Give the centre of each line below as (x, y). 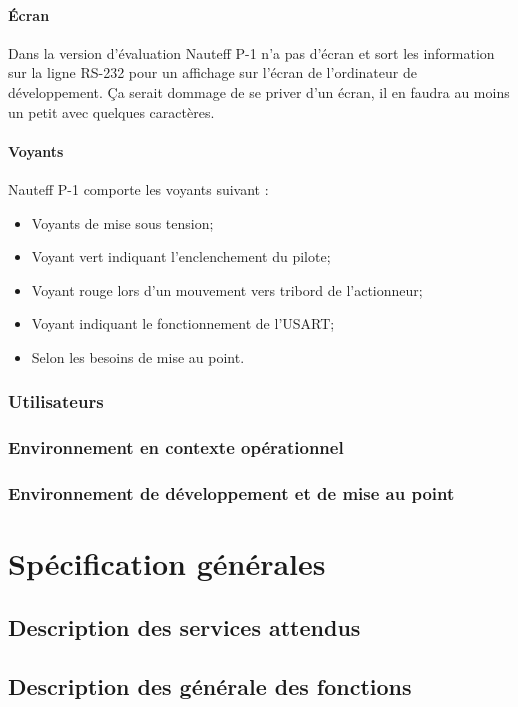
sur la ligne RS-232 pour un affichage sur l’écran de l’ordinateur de (212, 72)
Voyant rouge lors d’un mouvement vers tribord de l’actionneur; (227, 289)
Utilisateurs (56, 401)
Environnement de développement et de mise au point (231, 493)
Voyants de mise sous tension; (122, 222)
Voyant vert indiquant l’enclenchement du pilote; (181, 256)
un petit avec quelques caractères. (111, 111)
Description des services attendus (184, 626)
